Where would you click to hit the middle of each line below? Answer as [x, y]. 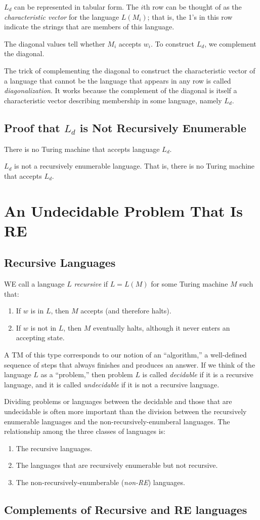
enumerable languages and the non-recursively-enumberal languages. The [117, 421]
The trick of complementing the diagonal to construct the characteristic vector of [130, 70]
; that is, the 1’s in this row [190, 16]
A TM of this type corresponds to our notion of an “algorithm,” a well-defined [125, 355]
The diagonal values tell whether [55, 43]
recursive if [91, 284]
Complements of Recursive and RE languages [126, 509]
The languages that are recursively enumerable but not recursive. [117, 465]
